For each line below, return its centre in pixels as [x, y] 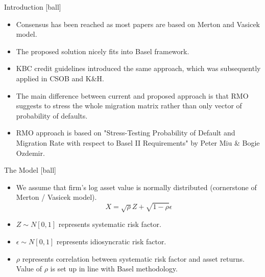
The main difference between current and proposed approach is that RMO [132, 95]
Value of [29, 269]
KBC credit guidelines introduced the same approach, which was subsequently [138, 68]
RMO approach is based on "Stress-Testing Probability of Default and [126, 133]
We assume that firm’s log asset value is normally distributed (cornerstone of [136, 187]
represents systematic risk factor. [110, 224]
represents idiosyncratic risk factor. [111, 241]
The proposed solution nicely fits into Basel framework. [103, 51]
